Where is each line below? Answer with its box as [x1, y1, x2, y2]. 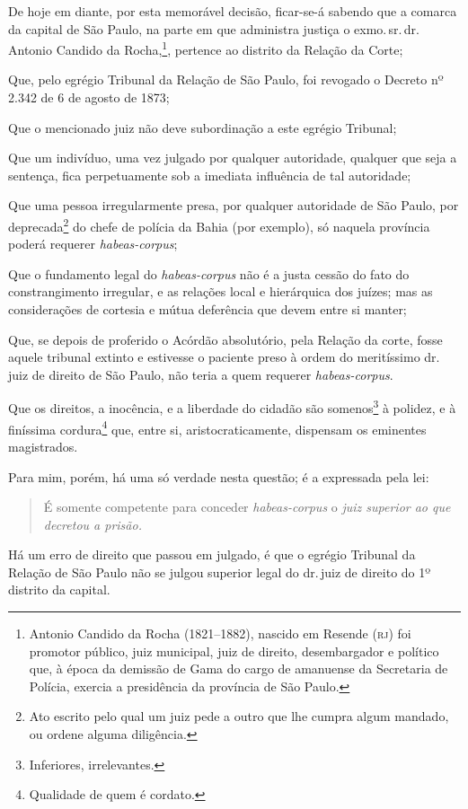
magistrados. [8, 436, 78, 455]
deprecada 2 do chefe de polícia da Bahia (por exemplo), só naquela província [8, 215, 430, 235]
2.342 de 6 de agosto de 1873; [8, 88, 170, 107]
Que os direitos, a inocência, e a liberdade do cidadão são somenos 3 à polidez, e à [8, 396, 456, 418]
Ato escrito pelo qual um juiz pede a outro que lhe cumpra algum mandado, [29, 707, 449, 725]
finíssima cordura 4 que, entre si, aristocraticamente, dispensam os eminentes [8, 417, 427, 438]
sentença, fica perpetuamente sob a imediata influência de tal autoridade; [8, 165, 411, 184]
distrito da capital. [8, 580, 110, 599]
